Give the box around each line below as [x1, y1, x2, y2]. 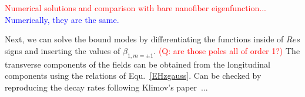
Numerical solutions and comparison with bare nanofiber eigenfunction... [5, 2, 266, 14]
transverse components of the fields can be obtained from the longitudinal [5, 58, 270, 70]
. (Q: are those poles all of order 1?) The [153, 44, 300, 56]
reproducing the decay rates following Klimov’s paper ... [5, 81, 208, 93]
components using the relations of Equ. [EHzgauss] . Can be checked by [5, 69, 262, 82]
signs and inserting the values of [5, 44, 120, 56]
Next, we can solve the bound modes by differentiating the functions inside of [5, 33, 284, 45]
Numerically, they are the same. [5, 13, 119, 25]
